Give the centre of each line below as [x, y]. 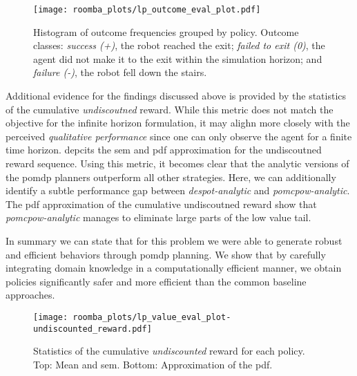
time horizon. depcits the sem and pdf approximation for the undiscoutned [164, 150]
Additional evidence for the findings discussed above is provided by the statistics [176, 96]
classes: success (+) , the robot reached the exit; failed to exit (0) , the [179, 45]
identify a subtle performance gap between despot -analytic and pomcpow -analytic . [178, 190]
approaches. [30, 295]
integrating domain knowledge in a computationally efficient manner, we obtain [174, 268]
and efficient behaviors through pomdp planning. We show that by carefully [166, 254]
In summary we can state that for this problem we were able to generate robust [174, 240]
